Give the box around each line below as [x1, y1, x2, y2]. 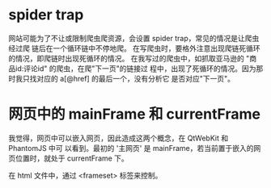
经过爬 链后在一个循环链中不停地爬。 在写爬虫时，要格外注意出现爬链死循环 [8, 43, 260, 53]
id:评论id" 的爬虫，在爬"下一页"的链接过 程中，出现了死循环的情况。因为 [15, 63, 256, 73]
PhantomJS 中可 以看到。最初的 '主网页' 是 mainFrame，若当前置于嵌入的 [8, 143, 254, 152]
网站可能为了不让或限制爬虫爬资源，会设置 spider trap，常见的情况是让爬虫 [8, 33, 260, 43]
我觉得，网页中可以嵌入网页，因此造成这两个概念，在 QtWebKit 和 [8, 133, 229, 143]
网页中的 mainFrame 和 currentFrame [8, 105, 261, 123]
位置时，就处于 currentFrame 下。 [15, 153, 129, 163]
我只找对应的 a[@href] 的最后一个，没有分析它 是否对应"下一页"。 [15, 73, 235, 83]
